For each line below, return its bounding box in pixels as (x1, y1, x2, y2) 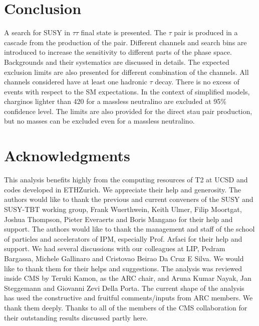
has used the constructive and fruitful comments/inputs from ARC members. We (4, 292, 253, 303)
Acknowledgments (4, 145, 130, 166)
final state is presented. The (81, 27, 166, 38)
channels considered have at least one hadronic (4, 76, 147, 87)
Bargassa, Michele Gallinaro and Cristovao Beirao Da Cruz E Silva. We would (4, 253, 244, 263)
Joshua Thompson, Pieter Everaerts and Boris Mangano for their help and (4, 213, 233, 224)
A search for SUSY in (4, 27, 70, 38)
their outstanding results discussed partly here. (4, 312, 148, 322)
